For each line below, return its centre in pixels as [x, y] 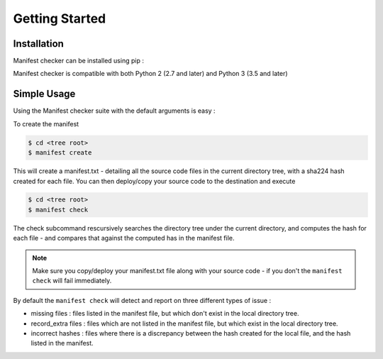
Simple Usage [44, 94]
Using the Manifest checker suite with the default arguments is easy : [114, 111]
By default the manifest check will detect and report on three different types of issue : [142, 300]
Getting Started [60, 18]
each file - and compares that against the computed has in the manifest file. [124, 238]
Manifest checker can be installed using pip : [79, 61]
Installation [38, 44]
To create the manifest [46, 123]
